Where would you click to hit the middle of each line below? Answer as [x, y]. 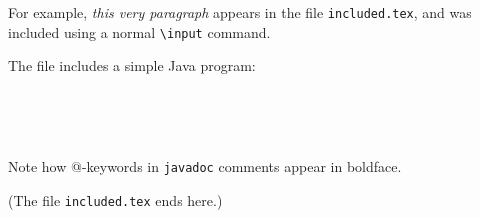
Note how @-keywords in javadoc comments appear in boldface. [205, 166]
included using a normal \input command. [139, 31]
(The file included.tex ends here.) [115, 199]
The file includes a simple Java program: [132, 65]
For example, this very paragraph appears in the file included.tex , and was [240, 12]
